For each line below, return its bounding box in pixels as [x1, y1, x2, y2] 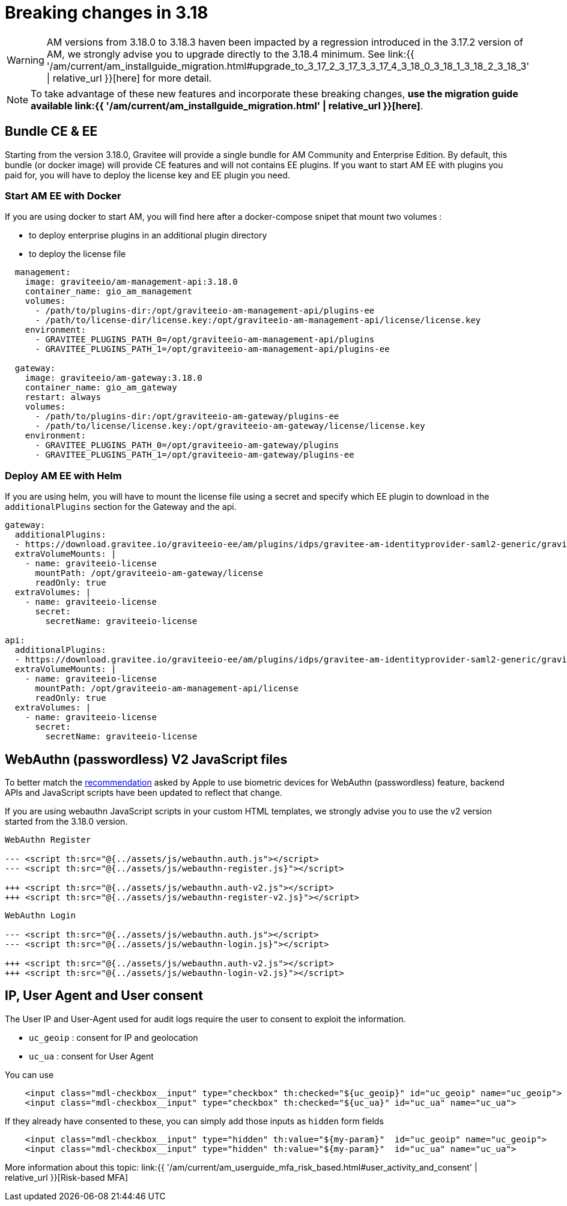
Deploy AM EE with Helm [5, 469, 122, 482]
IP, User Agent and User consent [5, 988, 203, 1004]
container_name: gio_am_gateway [25, 383, 177, 393]
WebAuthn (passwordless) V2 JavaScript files [5, 751, 288, 767]
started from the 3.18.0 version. [5, 816, 128, 826]
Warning [7, 53, 44, 66]
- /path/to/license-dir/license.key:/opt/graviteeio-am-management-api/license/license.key [35, 315, 481, 326]
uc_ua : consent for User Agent [29, 1050, 154, 1061]
